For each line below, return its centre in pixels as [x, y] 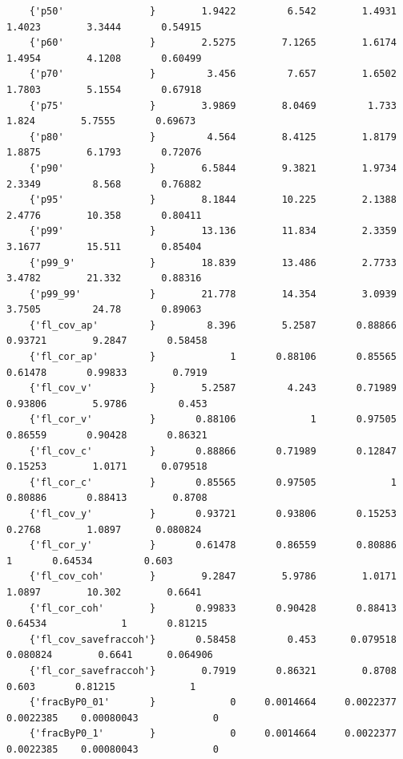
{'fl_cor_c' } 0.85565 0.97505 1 [213, 482]
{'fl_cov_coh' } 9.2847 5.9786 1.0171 [213, 577]
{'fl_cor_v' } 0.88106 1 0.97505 [213, 420]
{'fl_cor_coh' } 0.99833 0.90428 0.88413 [213, 608]
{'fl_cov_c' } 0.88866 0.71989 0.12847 [213, 451]
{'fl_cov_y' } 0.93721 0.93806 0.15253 [213, 514]
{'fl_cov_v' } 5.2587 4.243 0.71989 [213, 388]
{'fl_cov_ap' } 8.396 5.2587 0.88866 [213, 325]
